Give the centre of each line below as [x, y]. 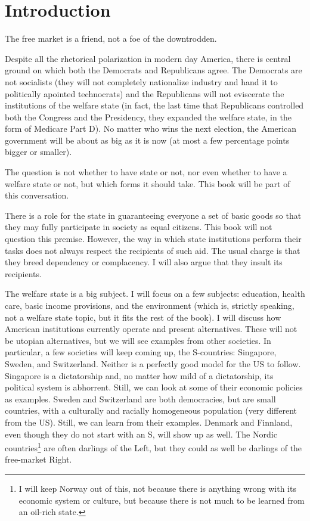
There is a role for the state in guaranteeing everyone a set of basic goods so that [153, 215]
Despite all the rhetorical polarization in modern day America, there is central [148, 58]
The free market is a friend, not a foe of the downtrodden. [111, 38]
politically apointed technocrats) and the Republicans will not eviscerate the [145, 93]
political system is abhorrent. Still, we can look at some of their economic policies [154, 387]
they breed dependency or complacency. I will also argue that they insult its [144, 262]
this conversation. [37, 195]
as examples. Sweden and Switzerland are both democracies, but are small [140, 398]
